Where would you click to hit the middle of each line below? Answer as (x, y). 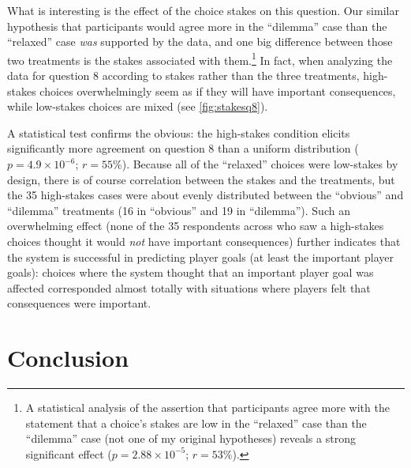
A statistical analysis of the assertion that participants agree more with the (207, 408)
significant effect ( (69, 453)
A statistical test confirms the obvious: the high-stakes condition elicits (179, 132)
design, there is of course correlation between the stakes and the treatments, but (201, 179)
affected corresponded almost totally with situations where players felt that (189, 287)
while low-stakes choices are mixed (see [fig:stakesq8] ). (138, 106)
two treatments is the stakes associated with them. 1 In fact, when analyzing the (200, 58)
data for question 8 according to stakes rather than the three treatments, (183, 75)
